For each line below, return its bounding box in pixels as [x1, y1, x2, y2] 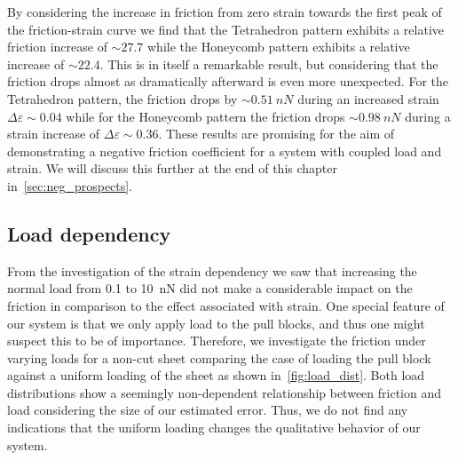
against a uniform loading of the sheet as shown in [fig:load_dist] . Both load [7, 366, 425, 385]
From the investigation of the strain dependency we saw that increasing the [7, 261, 417, 280]
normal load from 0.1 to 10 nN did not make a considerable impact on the [7, 279, 413, 297]
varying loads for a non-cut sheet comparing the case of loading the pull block [7, 348, 431, 367]
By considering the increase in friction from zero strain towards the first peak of [7, 3, 442, 20]
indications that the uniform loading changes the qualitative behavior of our [7, 418, 421, 437]
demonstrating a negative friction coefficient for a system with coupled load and [7, 141, 442, 160]
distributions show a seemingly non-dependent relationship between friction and [7, 383, 441, 401]
